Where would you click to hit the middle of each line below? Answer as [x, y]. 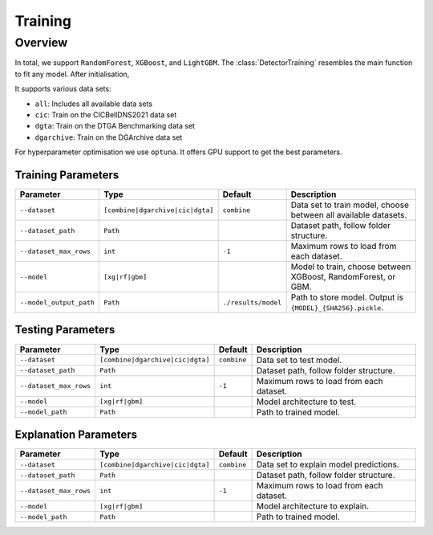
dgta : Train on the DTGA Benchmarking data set [115, 126]
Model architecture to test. [307, 402]
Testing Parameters [65, 330]
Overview [41, 43]
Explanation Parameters [76, 434]
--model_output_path [57, 302]
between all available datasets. [349, 215]
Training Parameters [67, 175]
